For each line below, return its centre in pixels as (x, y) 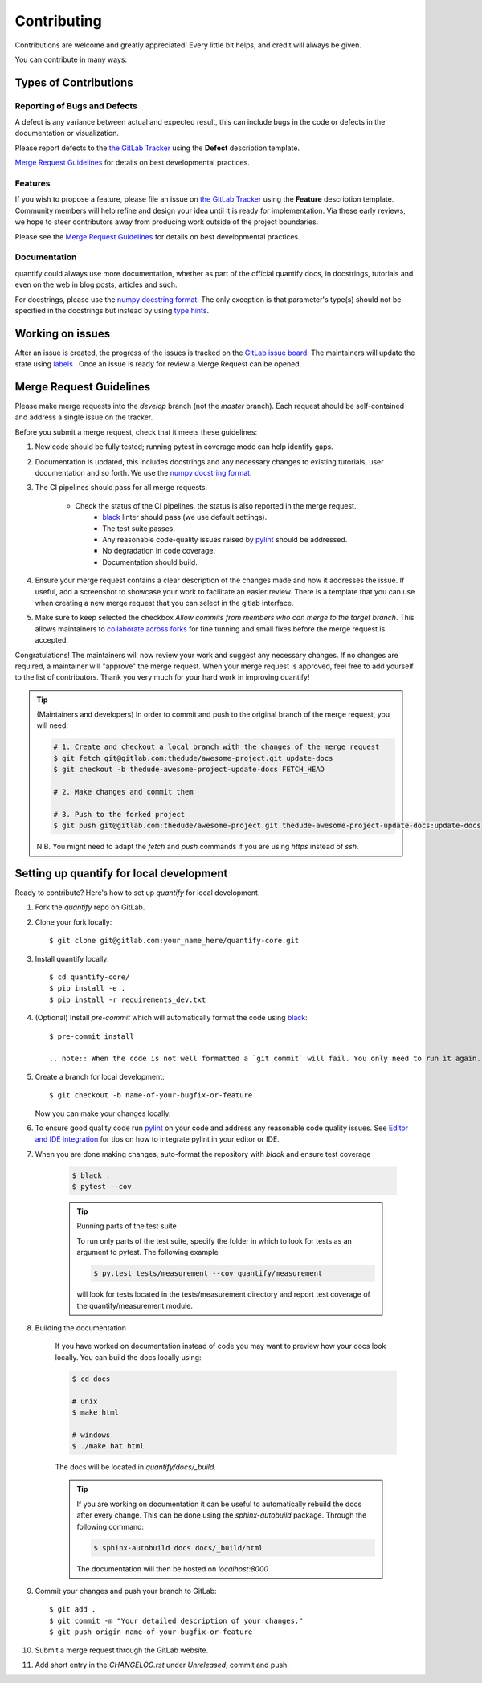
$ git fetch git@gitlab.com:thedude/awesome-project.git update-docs (193, 758)
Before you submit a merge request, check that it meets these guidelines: (136, 432)
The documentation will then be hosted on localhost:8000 (173, 1569)
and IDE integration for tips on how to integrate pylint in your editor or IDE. (157, 1139)
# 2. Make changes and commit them (123, 792)
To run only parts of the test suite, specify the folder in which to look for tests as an (214, 1240)
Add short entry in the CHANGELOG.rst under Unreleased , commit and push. (162, 1665)
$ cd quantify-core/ (90, 977)
